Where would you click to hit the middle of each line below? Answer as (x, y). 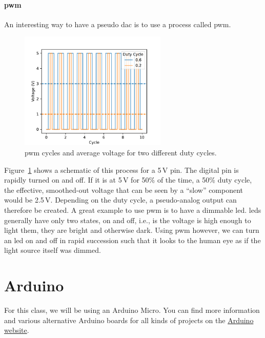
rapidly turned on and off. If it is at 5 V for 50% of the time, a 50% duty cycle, (128, 180)
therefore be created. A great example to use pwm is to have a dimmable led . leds (133, 210)
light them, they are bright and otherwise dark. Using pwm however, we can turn (132, 230)
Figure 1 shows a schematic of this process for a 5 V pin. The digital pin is (121, 170)
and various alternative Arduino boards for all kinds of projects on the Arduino (129, 320)
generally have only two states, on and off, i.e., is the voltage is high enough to (128, 220)
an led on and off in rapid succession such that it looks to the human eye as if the (132, 240)
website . (17, 330)
